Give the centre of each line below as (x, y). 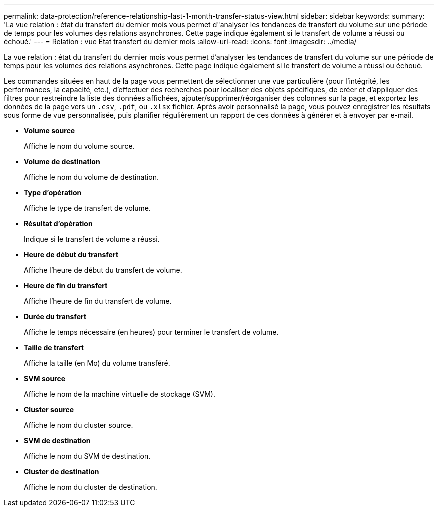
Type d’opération (53, 193)
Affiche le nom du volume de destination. (91, 177)
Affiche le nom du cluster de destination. (91, 487)
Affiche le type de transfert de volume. (87, 208)
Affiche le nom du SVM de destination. (87, 456)
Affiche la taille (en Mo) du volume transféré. (97, 363)
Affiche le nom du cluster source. (79, 425)
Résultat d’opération (58, 224)
